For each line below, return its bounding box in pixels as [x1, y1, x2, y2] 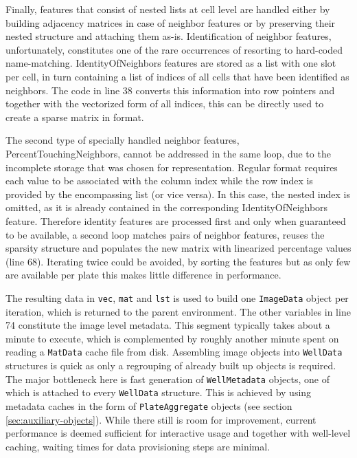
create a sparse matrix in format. [5, 109, 144, 124]
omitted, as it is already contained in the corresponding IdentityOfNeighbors [5, 200, 328, 215]
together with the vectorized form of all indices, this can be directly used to [5, 96, 324, 111]
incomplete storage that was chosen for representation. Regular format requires [5, 160, 338, 174]
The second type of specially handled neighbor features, [5, 133, 240, 147]
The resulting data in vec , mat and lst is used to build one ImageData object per [5, 290, 349, 305]
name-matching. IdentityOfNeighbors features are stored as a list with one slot [5, 56, 336, 70]
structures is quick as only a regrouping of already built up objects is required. [5, 358, 336, 372]
